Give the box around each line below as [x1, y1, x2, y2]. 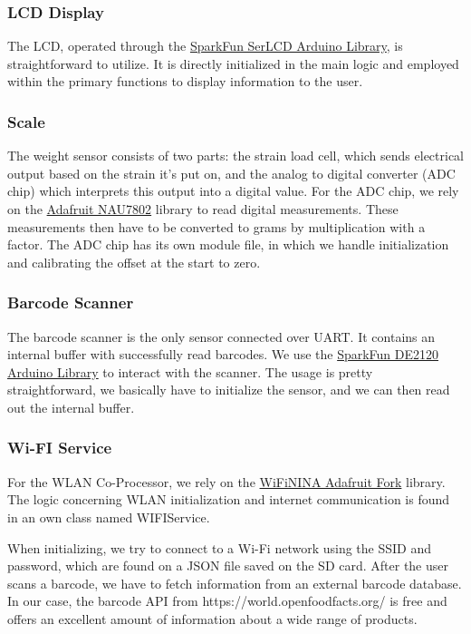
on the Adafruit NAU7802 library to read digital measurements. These [7, 200, 399, 218]
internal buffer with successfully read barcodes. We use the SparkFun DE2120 [7, 345, 439, 364]
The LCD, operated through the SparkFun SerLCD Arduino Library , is [7, 36, 403, 55]
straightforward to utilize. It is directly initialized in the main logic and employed [7, 54, 459, 73]
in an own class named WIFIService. [7, 507, 210, 526]
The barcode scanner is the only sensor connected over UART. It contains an [7, 327, 436, 346]
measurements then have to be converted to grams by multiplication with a [7, 217, 426, 236]
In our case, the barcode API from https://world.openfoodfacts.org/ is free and [7, 591, 447, 610]
